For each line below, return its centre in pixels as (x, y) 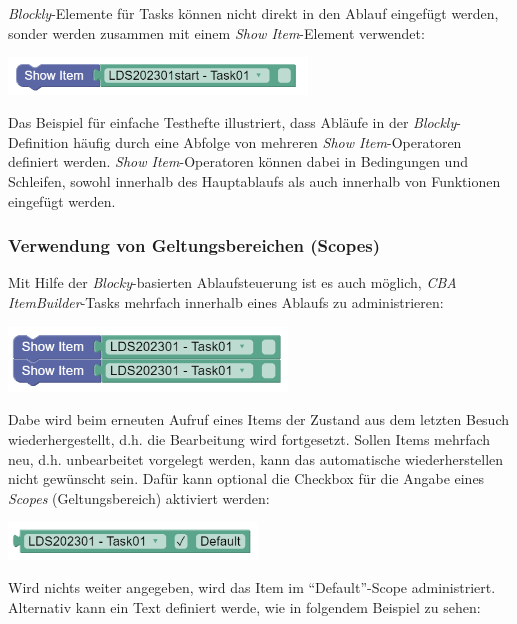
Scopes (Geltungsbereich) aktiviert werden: (139, 497)
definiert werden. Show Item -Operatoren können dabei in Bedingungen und (238, 161)
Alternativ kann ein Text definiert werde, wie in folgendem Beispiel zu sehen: (244, 606)
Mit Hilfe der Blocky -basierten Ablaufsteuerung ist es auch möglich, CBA (232, 282)
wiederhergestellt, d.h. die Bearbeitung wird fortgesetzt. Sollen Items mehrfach (249, 438)
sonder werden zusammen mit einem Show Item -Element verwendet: (216, 32)
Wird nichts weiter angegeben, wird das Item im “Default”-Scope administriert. (252, 587)
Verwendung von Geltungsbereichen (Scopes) (194, 245)
